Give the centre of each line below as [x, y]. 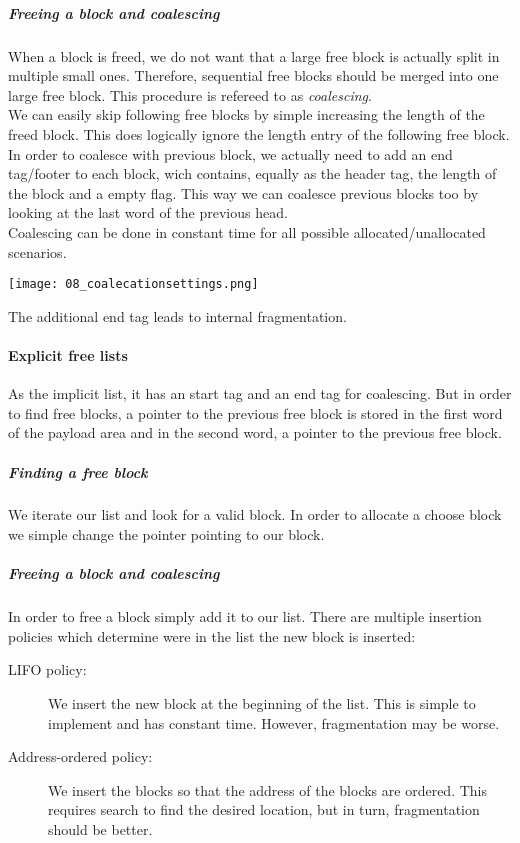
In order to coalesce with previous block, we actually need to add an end [230, 153]
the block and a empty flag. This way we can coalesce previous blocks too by [243, 192]
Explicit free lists [68, 354]
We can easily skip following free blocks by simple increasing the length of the [246, 114]
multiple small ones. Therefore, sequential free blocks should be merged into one [253, 75]
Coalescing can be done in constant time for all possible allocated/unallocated [247, 231]
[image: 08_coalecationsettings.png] [133, 284]
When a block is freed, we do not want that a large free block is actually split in [254, 55]
